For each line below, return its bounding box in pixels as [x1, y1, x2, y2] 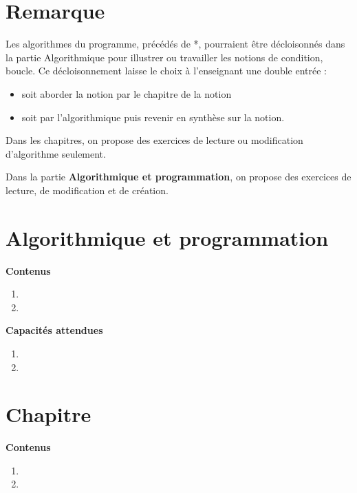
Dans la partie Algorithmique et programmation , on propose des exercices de [6, 169, 351, 184]
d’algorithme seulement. [6, 146, 106, 160]
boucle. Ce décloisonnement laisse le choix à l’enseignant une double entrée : [6, 63, 327, 78]
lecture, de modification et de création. [6, 182, 169, 197]
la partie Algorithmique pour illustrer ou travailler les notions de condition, [6, 50, 323, 64]
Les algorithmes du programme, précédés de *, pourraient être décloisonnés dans [6, 36, 345, 51]
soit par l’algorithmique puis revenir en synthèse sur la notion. [21, 109, 285, 124]
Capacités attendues [6, 323, 103, 337]
